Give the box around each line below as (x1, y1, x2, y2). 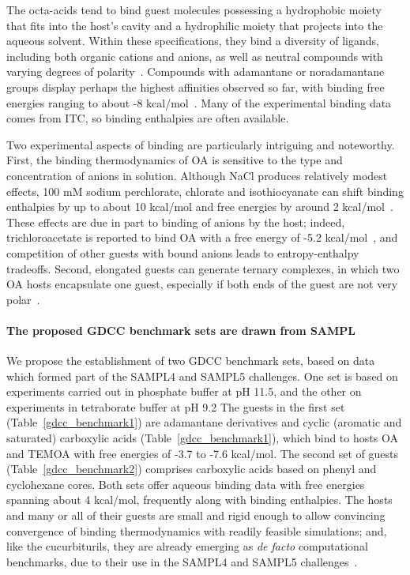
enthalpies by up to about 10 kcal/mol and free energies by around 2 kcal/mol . (6, 198, 393, 215)
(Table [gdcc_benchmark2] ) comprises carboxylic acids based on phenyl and (6, 460, 377, 477)
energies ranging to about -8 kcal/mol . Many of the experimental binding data (6, 94, 392, 111)
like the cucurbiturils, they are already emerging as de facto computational (6, 538, 368, 554)
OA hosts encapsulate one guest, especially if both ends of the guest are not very (6, 276, 398, 292)
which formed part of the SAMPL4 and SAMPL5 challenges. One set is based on (6, 367, 398, 384)
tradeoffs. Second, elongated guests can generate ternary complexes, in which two (6, 260, 400, 276)
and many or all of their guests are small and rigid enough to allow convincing (6, 507, 386, 524)
